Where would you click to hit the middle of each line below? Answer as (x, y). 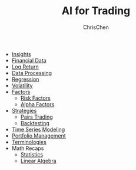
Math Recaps (28, 148)
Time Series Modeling (38, 129)
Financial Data (29, 60)
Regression (25, 79)
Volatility (22, 85)
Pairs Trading (37, 117)
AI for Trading (96, 11)
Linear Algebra (39, 161)
